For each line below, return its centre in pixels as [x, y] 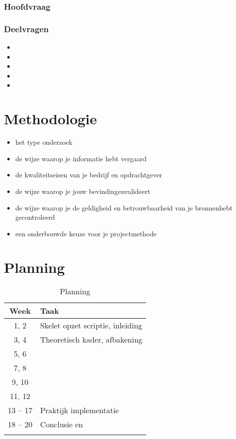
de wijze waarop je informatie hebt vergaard [81, 158]
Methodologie [51, 119]
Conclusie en [61, 424]
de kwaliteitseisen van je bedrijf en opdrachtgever [89, 175]
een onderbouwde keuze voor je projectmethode [86, 233]
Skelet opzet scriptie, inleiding [91, 325]
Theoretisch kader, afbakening [91, 340]
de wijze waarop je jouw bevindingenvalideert [83, 191]
